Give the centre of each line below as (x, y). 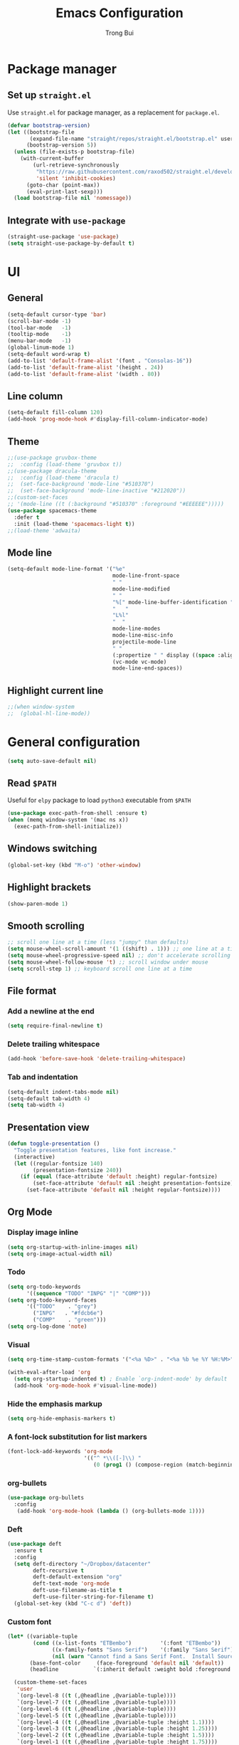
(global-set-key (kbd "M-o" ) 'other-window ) (74, 865)
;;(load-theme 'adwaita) (44, 531)
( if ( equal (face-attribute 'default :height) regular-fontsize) (119, 1177)
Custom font (30, 1622)
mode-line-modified (142, 589)
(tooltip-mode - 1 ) (39, 334)
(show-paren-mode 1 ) (38, 904)
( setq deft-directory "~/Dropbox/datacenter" (83, 1564)
